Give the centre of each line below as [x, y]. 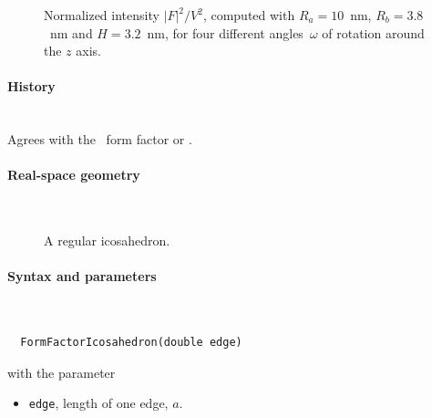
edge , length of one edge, [98, 403]
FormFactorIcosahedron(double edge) [131, 343]
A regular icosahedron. [107, 240]
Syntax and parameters [82, 276]
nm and [71, 32]
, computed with [249, 15]
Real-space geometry [74, 175]
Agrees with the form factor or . [100, 139]
